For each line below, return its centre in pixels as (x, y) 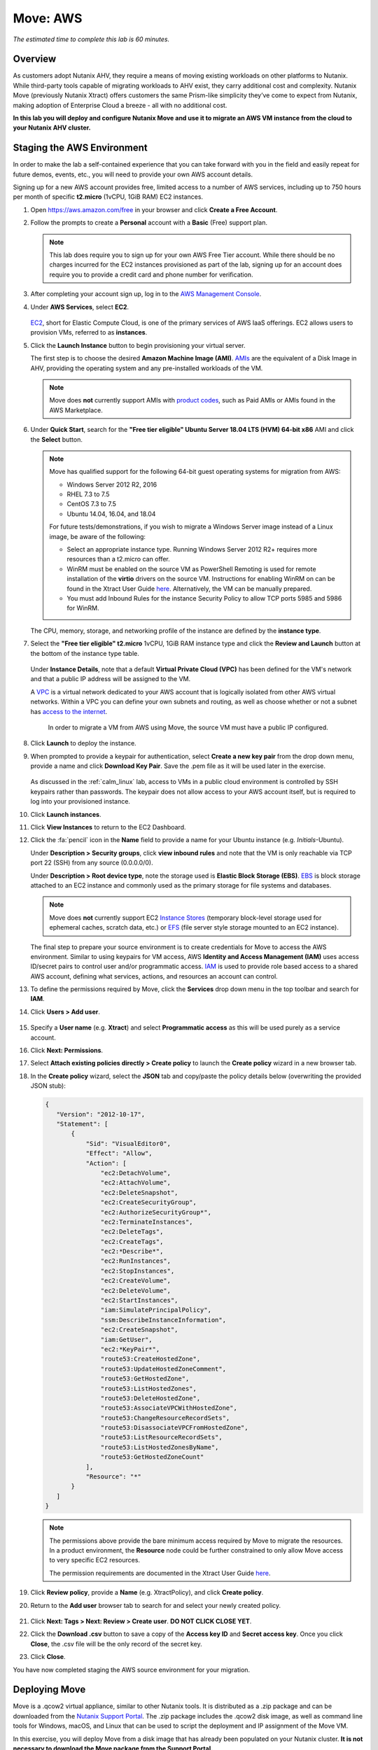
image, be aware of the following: (98, 536)
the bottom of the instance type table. (85, 653)
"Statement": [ (82, 1124)
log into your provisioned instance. (80, 801)
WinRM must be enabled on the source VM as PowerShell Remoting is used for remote (191, 569)
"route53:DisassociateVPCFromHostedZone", (174, 1428)
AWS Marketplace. (76, 410)
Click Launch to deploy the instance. (83, 743)
